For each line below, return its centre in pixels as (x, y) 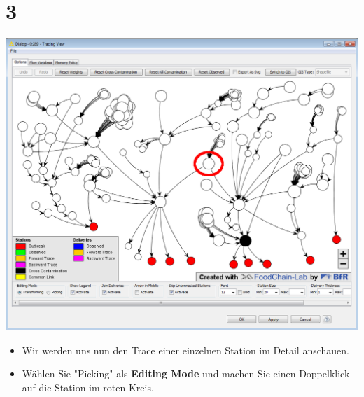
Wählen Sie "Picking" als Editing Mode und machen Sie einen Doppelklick (186, 374)
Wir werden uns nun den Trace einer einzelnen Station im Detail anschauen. (185, 350)
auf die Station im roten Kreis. (88, 387)
